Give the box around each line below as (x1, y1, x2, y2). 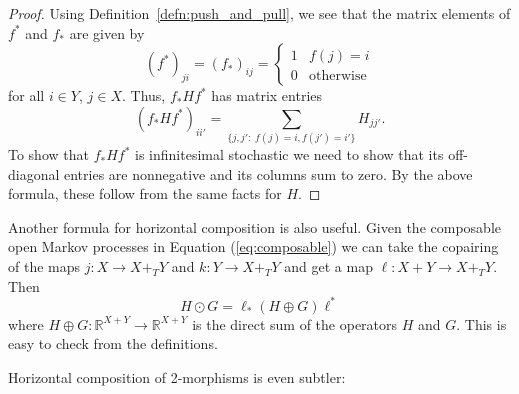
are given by (69, 22, 145, 43)
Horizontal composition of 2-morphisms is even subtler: (8, 366, 346, 387)
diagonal (8, 163, 60, 184)
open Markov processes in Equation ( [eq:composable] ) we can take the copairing (8, 236, 499, 257)
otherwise (309, 69, 367, 84)
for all (8, 85, 45, 106)
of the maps (8, 256, 81, 277)
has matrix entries (211, 85, 323, 106)
